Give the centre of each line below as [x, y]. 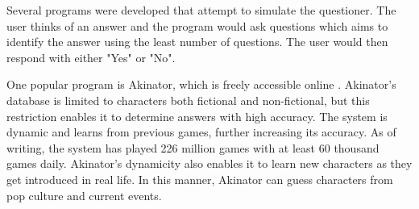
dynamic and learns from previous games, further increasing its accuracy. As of [201, 132]
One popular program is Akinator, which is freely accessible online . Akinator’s [201, 84]
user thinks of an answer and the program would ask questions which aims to [197, 25]
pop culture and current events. [84, 195]
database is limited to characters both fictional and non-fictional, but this [188, 100]
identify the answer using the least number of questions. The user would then [197, 42]
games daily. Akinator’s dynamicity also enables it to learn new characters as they [209, 163]
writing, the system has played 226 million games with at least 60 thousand [193, 147]
